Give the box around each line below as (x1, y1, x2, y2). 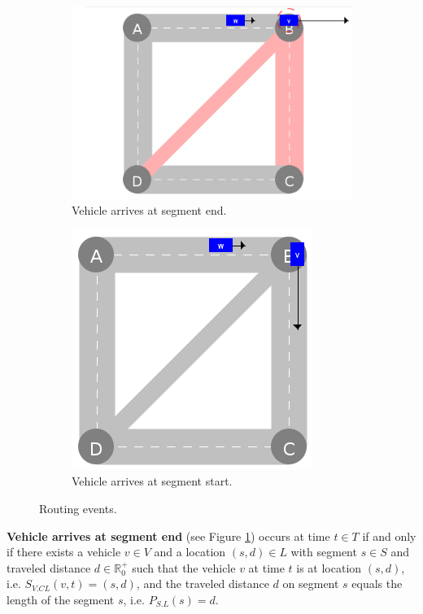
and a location (154, 543, 226, 560)
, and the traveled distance (136, 575, 269, 592)
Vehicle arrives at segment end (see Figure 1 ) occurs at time (7, 527, 330, 544)
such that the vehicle (132, 559, 236, 576)
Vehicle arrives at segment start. (72, 472, 233, 490)
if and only (362, 527, 416, 544)
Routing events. (39, 500, 117, 517)
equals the (351, 575, 403, 592)
